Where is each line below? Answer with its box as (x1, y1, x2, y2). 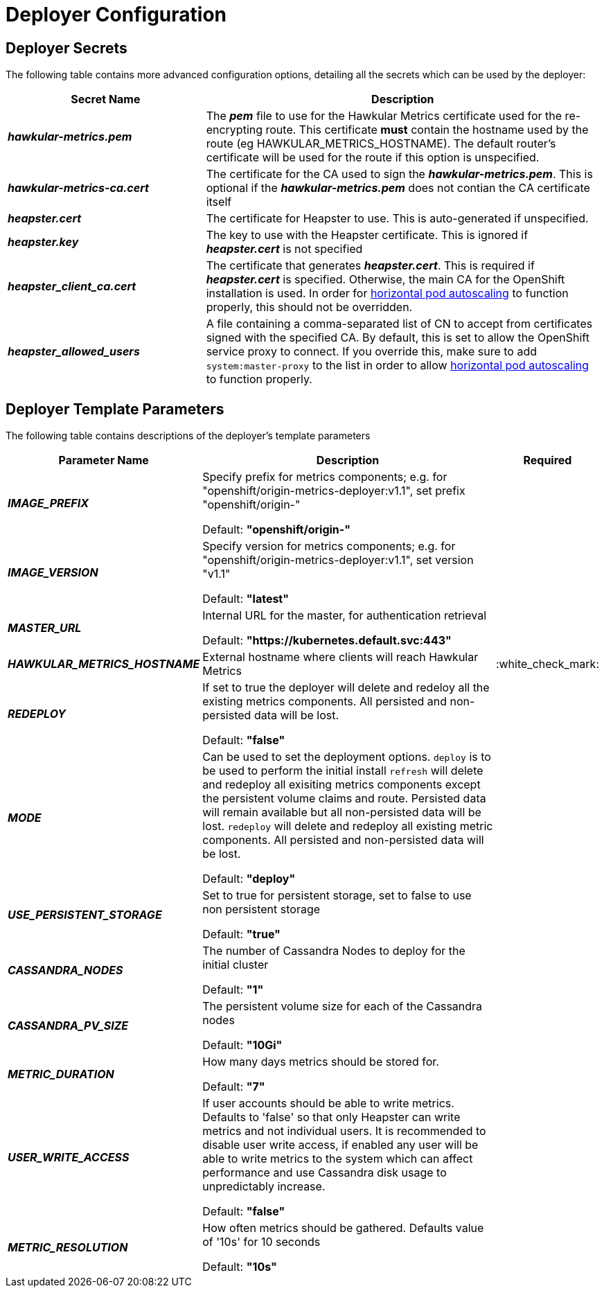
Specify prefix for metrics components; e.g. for (202, 470, 447, 484)
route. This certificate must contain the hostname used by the (265, 123, 589, 137)
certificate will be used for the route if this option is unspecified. (206, 150, 540, 165)
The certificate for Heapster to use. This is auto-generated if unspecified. (206, 211, 589, 226)
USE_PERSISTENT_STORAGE (8, 908, 162, 922)
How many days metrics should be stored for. (202, 1055, 439, 1069)
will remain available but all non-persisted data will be (202, 805, 481, 820)
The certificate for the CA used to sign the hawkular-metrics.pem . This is (206, 167, 593, 182)
